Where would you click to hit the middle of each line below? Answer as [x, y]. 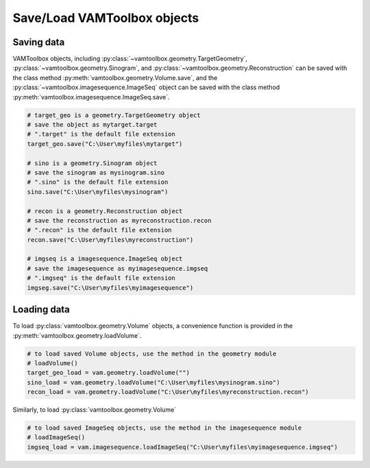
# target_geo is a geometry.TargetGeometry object [114, 115]
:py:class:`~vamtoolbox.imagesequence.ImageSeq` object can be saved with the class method [146, 87]
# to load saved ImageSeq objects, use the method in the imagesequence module [164, 428]
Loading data [41, 309]
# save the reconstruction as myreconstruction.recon [119, 220]
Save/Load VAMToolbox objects [106, 18]
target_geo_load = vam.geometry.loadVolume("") [108, 373]
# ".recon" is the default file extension [99, 230]
